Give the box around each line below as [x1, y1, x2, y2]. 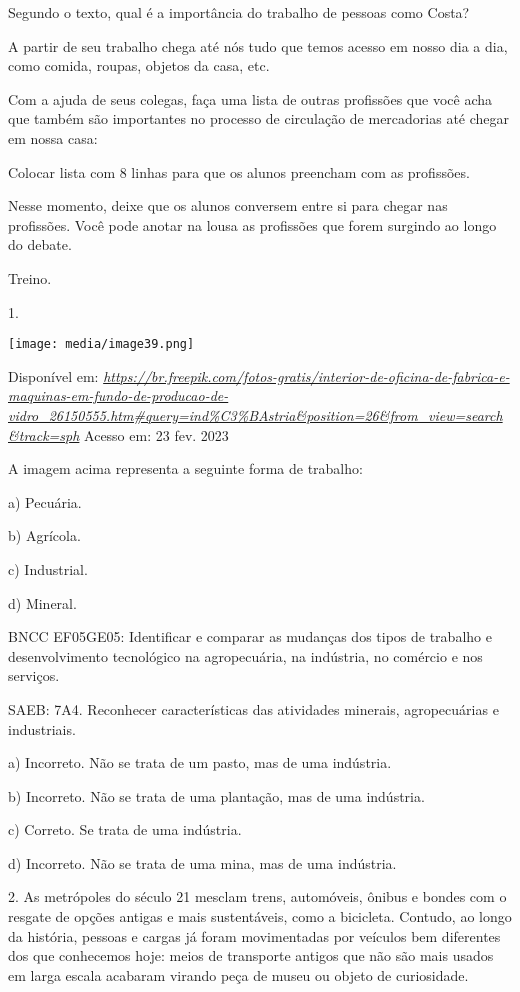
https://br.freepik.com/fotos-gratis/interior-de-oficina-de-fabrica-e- [103, 365, 510, 386]
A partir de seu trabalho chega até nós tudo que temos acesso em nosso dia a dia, [8, 35, 508, 56]
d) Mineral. [8, 592, 77, 613]
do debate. [8, 234, 72, 255]
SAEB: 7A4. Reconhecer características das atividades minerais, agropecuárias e [8, 698, 499, 719]
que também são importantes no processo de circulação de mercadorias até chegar [8, 108, 510, 129]
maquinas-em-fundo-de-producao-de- [8, 385, 229, 406]
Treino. [8, 267, 52, 288]
